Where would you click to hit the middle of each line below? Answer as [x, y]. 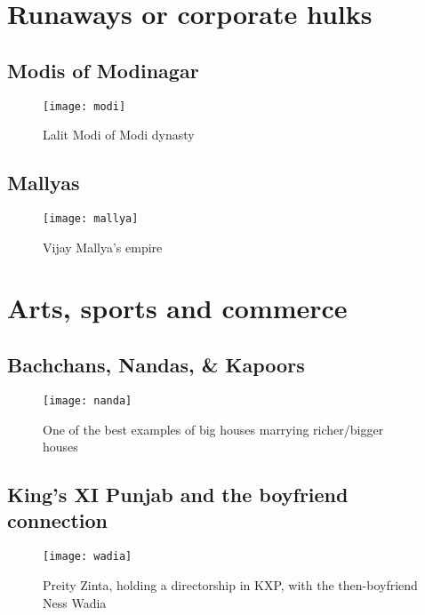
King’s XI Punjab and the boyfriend [178, 495]
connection [58, 520]
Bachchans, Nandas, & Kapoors [156, 365]
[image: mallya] [91, 219]
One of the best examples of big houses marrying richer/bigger [213, 429]
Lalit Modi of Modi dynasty [119, 135]
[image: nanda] [88, 400]
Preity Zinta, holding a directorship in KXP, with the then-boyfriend [230, 584]
